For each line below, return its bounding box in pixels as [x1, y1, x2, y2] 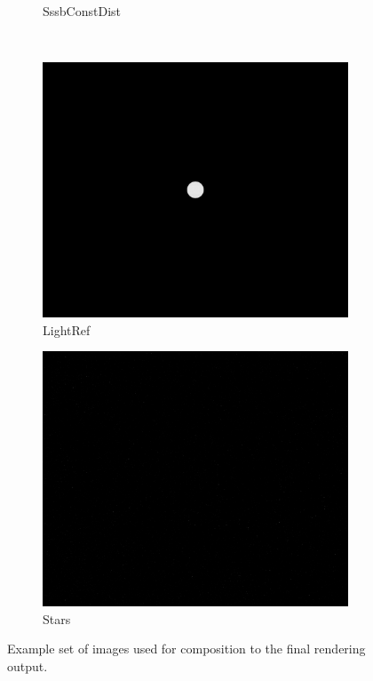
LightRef [43, 320, 91, 339]
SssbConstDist [43, 2, 122, 20]
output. [7, 656, 48, 675]
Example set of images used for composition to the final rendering [7, 639, 366, 658]
